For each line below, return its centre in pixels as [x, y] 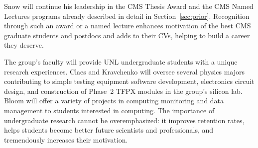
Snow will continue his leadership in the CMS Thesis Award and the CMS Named [129, 6]
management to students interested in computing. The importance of [109, 110]
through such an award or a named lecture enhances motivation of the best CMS [128, 26]
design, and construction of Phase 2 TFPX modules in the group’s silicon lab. [123, 91]
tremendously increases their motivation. [66, 139]
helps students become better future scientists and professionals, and [109, 130]
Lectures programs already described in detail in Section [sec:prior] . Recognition [127, 16]
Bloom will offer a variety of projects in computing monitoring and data [114, 101]
